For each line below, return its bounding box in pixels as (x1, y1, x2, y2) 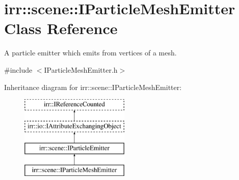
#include (4, 64, 33, 75)
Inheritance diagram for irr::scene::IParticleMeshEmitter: (4, 81, 182, 92)
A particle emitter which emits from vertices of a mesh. (4, 47, 177, 58)
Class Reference (4, 18, 118, 39)
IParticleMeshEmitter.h (44, 64, 118, 75)
